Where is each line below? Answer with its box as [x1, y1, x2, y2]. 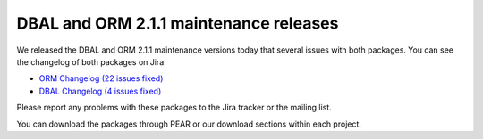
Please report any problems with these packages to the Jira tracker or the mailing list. [16, 102, 333, 113]
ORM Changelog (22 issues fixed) [38, 73, 164, 84]
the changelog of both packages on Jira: [16, 56, 167, 67]
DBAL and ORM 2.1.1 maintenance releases [16, 13, 339, 33]
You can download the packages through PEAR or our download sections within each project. [16, 119, 362, 129]
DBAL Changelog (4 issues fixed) [38, 86, 162, 96]
